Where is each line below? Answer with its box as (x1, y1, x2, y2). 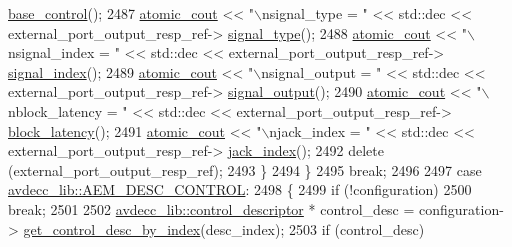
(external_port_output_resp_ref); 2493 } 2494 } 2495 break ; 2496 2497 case (8, 159, 482, 180)
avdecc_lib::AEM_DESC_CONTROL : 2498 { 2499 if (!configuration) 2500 (8, 179, 472, 200)
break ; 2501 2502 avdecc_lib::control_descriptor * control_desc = (8, 198, 415, 219)
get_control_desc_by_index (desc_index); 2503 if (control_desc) (23, 218, 425, 239)
